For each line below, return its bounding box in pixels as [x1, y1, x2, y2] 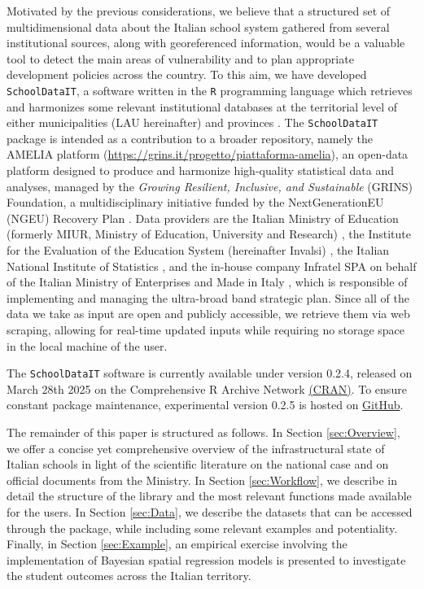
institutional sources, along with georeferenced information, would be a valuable [7, 34, 405, 51]
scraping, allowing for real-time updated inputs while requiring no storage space [7, 321, 405, 338]
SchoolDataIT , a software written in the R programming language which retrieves [7, 81, 413, 98]
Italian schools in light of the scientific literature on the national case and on [7, 456, 389, 473]
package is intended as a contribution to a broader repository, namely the [7, 129, 374, 146]
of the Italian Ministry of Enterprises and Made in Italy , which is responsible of [7, 273, 408, 290]
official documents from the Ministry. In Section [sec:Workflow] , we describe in [7, 471, 397, 488]
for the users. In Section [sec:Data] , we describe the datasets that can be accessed [7, 504, 413, 520]
